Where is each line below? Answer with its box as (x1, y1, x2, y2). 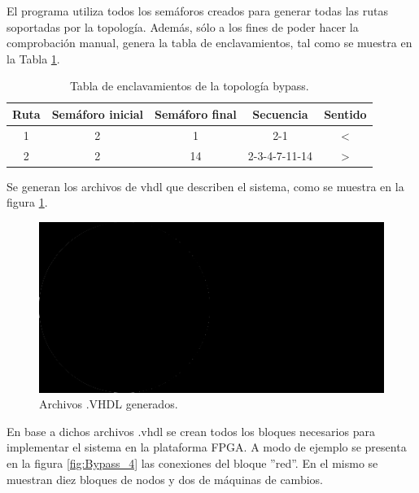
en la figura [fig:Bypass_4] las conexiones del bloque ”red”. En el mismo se (7, 454, 378, 471)
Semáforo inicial (51, 105, 144, 122)
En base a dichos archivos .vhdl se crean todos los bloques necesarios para (7, 422, 375, 439)
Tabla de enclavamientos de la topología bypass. (69, 77, 309, 94)
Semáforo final (155, 105, 237, 122)
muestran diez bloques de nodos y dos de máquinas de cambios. (7, 470, 323, 487)
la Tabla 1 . (7, 50, 60, 67)
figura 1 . (7, 194, 48, 211)
